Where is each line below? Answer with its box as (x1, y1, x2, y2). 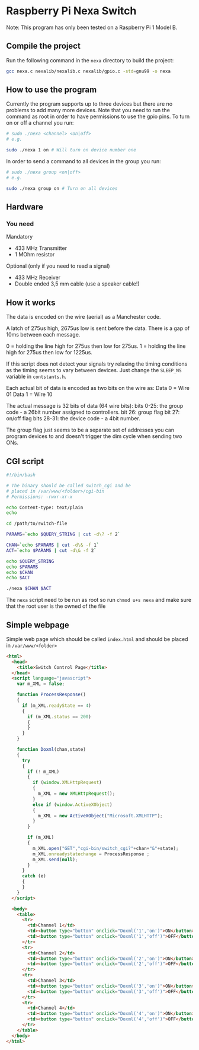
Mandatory (6, 233, 33, 240)
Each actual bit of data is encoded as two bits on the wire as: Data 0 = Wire (6, 385, 190, 392)
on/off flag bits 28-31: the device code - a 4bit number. (6, 415, 140, 422)
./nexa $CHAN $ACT (6, 586, 52, 592)
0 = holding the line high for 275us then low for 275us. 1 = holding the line (6, 342, 186, 350)
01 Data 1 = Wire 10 (6, 391, 53, 398)
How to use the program (6, 85, 97, 95)
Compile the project (6, 41, 81, 51)
